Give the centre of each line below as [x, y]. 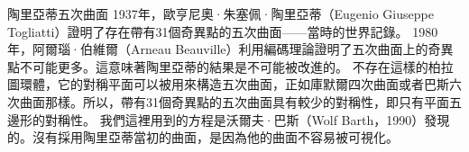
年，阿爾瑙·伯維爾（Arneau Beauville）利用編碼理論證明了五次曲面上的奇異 [230, 49]
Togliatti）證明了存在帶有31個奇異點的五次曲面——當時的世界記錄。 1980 [223, 31]
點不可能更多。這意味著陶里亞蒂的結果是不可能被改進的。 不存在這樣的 [218, 66]
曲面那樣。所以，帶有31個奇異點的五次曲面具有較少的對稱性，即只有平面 [234, 101]
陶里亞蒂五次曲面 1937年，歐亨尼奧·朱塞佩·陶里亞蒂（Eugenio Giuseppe [221, 13]
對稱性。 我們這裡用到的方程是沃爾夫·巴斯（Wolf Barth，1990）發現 [247, 119]
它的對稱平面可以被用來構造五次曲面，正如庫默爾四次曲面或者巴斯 [253, 84]
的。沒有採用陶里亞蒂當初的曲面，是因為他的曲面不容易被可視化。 [203, 137]
